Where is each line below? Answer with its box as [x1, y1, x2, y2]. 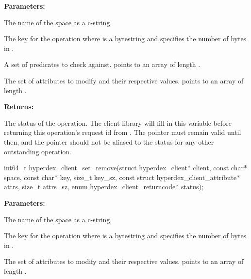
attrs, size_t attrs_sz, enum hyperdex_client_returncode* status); [4, 181, 203, 192]
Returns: [4, 101, 34, 112]
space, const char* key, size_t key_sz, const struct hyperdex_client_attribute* [4, 172, 240, 182]
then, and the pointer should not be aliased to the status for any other [4, 136, 214, 147]
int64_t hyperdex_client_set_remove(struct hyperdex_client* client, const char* [4, 163, 247, 173]
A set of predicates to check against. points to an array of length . [4, 59, 201, 69]
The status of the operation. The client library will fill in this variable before [4, 117, 232, 128]
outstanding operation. [4, 146, 71, 156]
